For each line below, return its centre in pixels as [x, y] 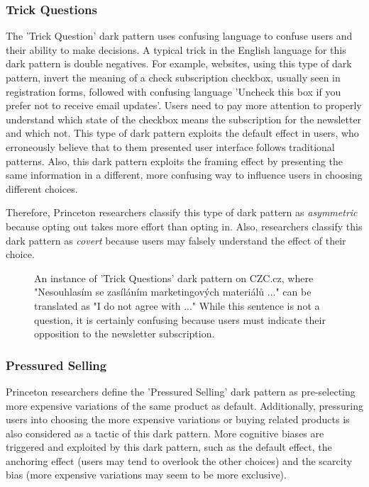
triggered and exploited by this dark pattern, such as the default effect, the [169, 447]
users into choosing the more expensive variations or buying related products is [178, 419]
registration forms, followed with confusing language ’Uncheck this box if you [174, 91]
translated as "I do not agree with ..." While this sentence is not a [177, 305]
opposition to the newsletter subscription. [125, 334]
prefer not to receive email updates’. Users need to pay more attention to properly [184, 105]
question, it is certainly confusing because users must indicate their [180, 319]
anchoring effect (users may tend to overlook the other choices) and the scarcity [179, 460]
